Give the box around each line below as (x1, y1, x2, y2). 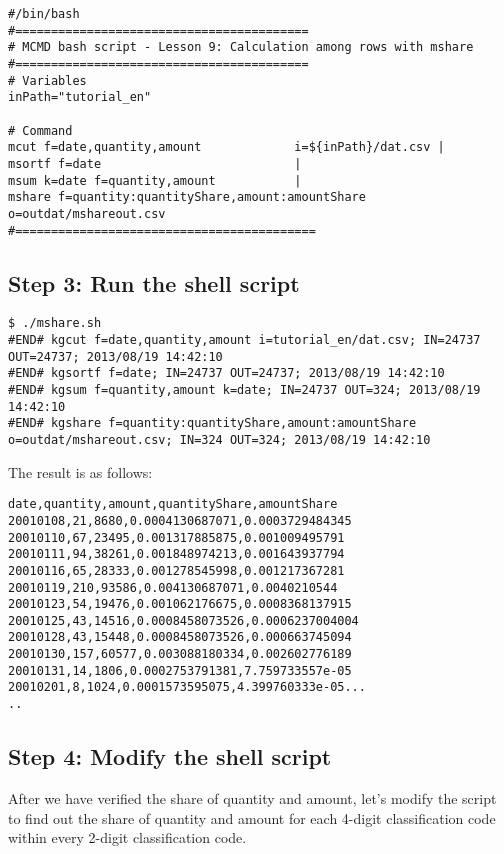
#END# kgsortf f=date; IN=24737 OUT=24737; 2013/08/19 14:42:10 (8, 366, 445, 381)
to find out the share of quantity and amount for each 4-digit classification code (8, 807, 496, 828)
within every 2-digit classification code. (8, 827, 247, 848)
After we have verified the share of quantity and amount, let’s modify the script (8, 787, 497, 808)
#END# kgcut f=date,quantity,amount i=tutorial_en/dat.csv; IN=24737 (8, 333, 481, 348)
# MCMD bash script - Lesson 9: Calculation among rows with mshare (8, 40, 474, 55)
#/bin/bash (8, 7, 80, 21)
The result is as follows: (8, 461, 153, 482)
